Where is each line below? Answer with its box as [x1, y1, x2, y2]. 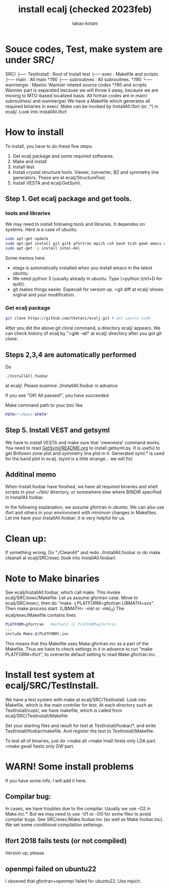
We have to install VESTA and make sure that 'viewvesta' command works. [5, 439, 161, 445]
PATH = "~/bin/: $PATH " [5, 412, 49, 417]
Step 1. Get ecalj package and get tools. [5, 195, 132, 203]
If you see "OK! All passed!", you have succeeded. [5, 392, 110, 398]
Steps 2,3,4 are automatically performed [5, 351, 137, 359]
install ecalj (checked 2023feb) [18, 4, 152, 15]
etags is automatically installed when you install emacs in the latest [12, 264, 153, 270]
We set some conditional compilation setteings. [5, 822, 104, 828]
